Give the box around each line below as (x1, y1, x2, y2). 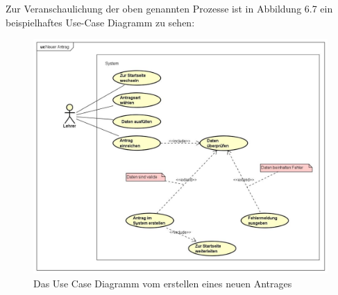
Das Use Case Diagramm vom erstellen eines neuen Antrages (33, 276, 292, 290)
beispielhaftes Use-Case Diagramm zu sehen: (6, 15, 195, 29)
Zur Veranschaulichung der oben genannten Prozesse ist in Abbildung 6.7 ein (6, 1, 333, 15)
